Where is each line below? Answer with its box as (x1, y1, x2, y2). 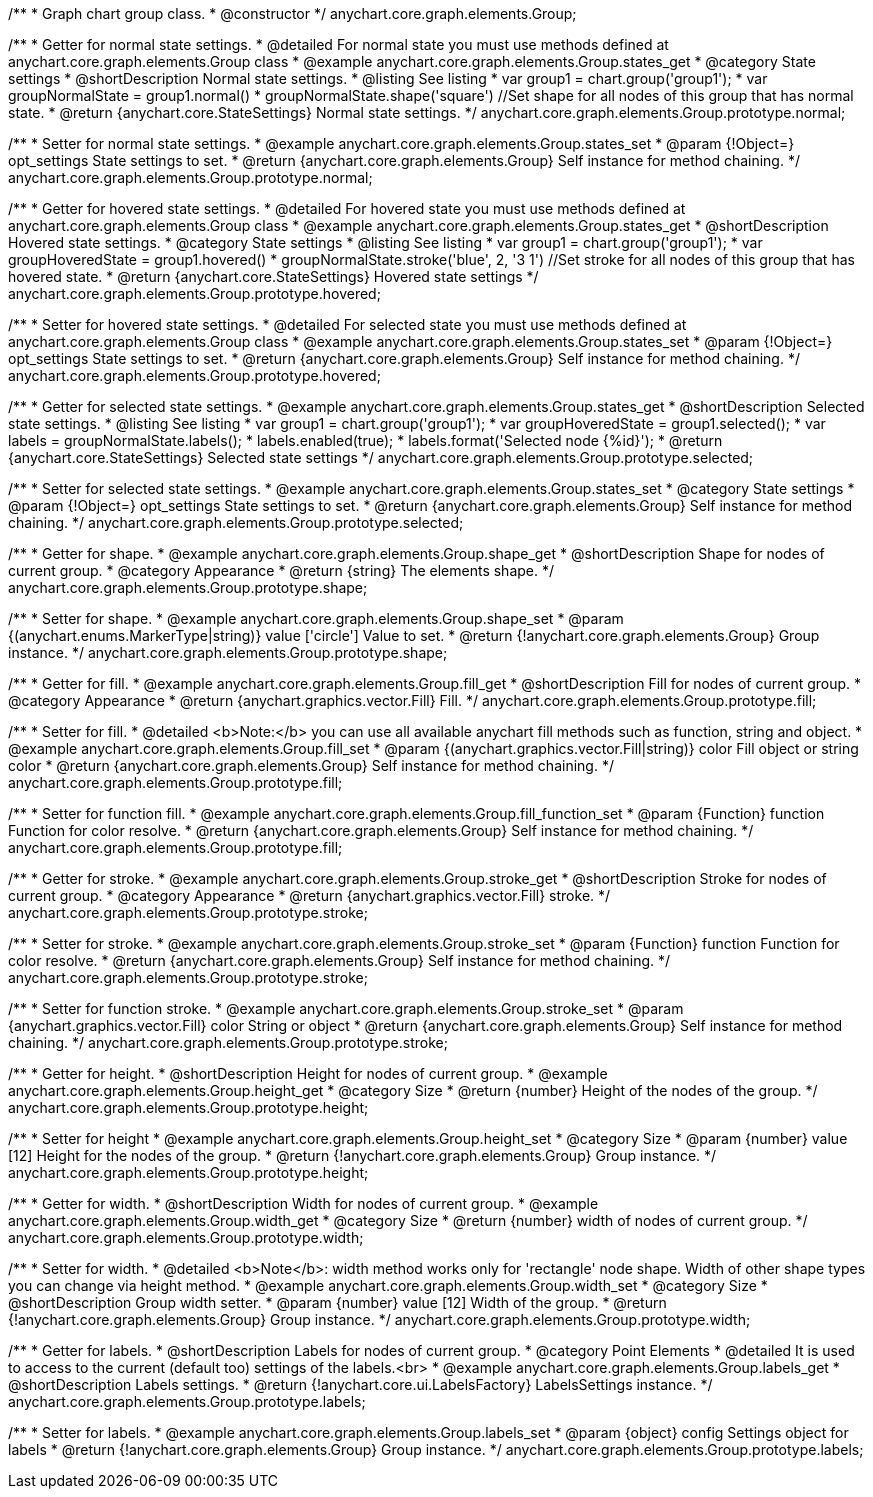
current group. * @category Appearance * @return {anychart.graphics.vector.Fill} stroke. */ (8, 887, 611, 904)
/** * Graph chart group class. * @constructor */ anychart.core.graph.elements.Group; (8, 5, 577, 22)
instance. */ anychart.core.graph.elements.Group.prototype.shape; (8, 644, 448, 661)
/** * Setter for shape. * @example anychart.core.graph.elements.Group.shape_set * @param (8, 610, 624, 627)
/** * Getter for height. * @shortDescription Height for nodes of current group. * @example (8, 1065, 608, 1082)
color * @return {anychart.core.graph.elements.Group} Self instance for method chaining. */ (8, 757, 614, 774)
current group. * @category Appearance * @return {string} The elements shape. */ (8, 562, 555, 579)
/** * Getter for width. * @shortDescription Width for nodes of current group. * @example (8, 1195, 599, 1212)
